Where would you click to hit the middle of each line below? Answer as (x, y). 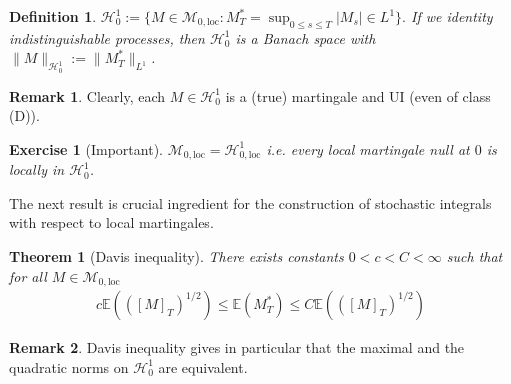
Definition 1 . (53, 16)
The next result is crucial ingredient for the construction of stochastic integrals (250, 202)
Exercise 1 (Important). (86, 148)
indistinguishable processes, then (107, 37)
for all (28, 275)
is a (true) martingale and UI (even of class (358, 95)
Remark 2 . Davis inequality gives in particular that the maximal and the (237, 347)
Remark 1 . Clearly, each (87, 95)
